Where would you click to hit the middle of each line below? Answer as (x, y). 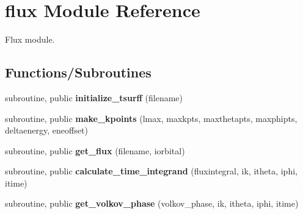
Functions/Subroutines (78, 72)
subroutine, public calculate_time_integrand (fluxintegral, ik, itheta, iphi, (151, 171)
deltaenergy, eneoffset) (46, 130)
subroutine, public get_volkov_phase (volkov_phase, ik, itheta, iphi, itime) (152, 203)
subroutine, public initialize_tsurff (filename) (94, 97)
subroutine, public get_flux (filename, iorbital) (95, 150)
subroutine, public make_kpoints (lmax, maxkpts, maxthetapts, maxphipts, (151, 118)
